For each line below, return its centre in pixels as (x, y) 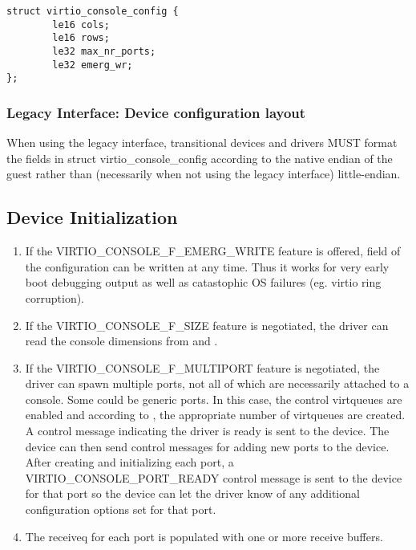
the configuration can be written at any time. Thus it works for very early (207, 266)
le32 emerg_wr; (93, 65)
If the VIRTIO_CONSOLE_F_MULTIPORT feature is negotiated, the (202, 367)
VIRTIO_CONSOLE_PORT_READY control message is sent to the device (214, 477)
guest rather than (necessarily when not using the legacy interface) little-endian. (204, 174)
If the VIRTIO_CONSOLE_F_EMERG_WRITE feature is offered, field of (213, 251)
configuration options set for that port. (121, 509)
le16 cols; (81, 24)
